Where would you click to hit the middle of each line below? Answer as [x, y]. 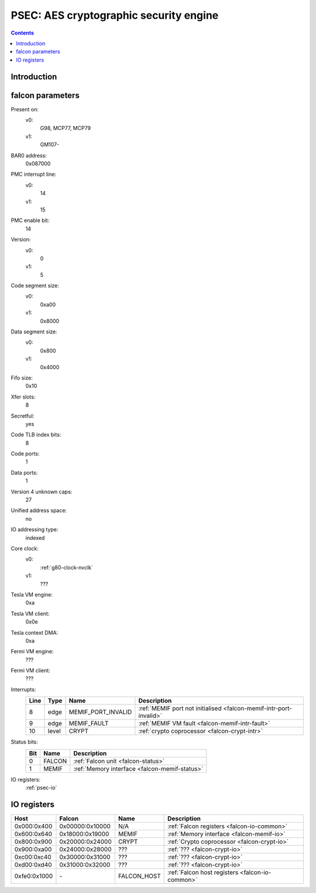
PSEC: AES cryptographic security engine [115, 15]
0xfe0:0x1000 [33, 876]
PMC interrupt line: [34, 174]
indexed [35, 538]
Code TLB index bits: [36, 435]
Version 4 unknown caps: [42, 492]
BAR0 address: [29, 155]
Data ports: [24, 472]
